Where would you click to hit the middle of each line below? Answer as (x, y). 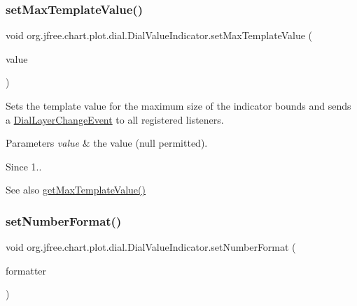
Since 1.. (24, 166)
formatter (26, 270)
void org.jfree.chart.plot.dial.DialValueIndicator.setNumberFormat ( (151, 247)
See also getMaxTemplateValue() (76, 190)
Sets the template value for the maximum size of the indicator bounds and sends (178, 105)
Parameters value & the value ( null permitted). (107, 143)
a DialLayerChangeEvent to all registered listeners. (115, 119)
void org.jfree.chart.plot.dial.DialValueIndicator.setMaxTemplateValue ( (159, 35)
